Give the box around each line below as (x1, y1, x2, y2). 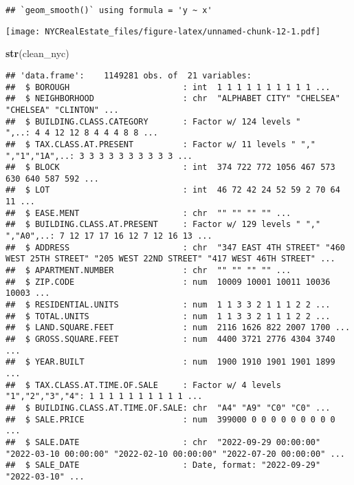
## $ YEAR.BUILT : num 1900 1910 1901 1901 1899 (5, 357, 335, 367)
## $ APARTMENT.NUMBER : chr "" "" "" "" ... (5, 266, 291, 276)
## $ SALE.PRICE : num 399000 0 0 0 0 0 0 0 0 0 (5, 414, 335, 424)
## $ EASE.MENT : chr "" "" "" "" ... (5, 208, 291, 218)
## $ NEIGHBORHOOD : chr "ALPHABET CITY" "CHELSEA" (5, 94, 340, 104)
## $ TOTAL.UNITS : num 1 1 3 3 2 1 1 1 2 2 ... (5, 311, 331, 321)
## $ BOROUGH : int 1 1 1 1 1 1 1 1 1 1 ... (5, 82, 331, 92)
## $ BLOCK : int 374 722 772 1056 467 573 (5, 162, 335, 173)
